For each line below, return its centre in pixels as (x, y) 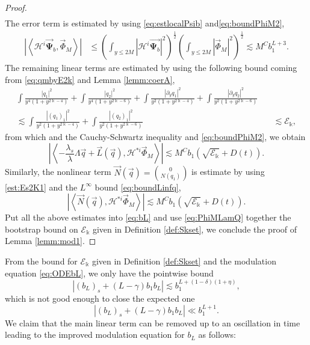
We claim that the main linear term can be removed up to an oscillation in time (153, 322)
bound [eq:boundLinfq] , (138, 187)
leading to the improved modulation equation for (95, 334)
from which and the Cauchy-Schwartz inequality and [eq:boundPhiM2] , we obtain (155, 136)
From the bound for (41, 261)
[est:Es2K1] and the (41, 187)
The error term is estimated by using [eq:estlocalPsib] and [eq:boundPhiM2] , (145, 23)
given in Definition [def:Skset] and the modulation (184, 261)
